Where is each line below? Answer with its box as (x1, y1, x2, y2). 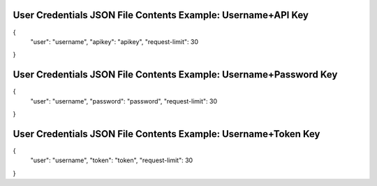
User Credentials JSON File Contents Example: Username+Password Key (13, 69, 338, 80)
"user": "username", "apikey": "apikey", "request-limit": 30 (30, 37, 199, 45)
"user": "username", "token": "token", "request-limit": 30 (30, 156, 193, 164)
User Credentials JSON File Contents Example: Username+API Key (13, 9, 309, 21)
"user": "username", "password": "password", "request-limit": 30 (30, 96, 218, 105)
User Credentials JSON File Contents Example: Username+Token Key (13, 128, 320, 140)
